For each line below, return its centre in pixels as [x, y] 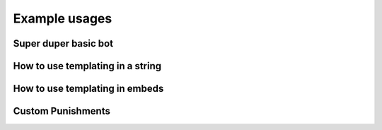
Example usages [63, 18]
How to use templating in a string [87, 66]
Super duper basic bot [63, 43]
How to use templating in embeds [88, 89]
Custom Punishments [62, 111]
